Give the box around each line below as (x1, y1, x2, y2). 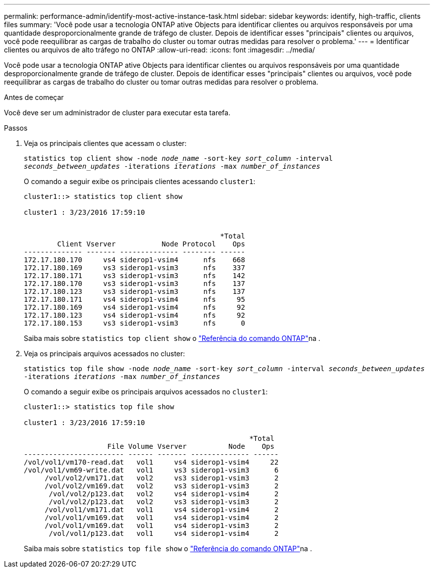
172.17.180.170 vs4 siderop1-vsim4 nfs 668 (24, 256, 245, 264)
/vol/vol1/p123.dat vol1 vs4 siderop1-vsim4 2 (49, 529, 279, 537)
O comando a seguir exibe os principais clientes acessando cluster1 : (24, 177, 256, 186)
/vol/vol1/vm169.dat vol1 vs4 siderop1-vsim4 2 (45, 514, 279, 522)
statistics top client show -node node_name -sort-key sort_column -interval (24, 154, 333, 162)
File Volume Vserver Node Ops (107, 442, 274, 450)
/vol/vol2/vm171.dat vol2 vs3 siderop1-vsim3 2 (45, 474, 279, 482)
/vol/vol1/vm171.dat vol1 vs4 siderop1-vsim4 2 (45, 506, 279, 514)
